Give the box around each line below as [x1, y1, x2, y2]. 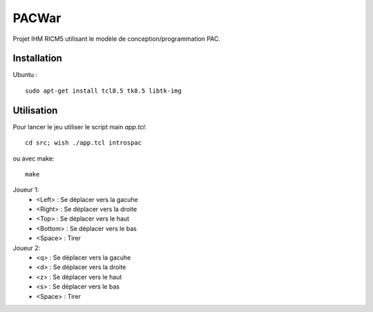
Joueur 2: [12, 244, 41, 252]
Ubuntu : [12, 71, 38, 79]
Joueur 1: [12, 185, 39, 194]
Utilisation [12, 104, 58, 116]
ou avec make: [12, 154, 55, 163]
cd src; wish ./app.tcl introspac [25, 139, 142, 147]
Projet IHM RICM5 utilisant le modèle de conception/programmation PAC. [12, 35, 221, 43]
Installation [12, 53, 62, 64]
